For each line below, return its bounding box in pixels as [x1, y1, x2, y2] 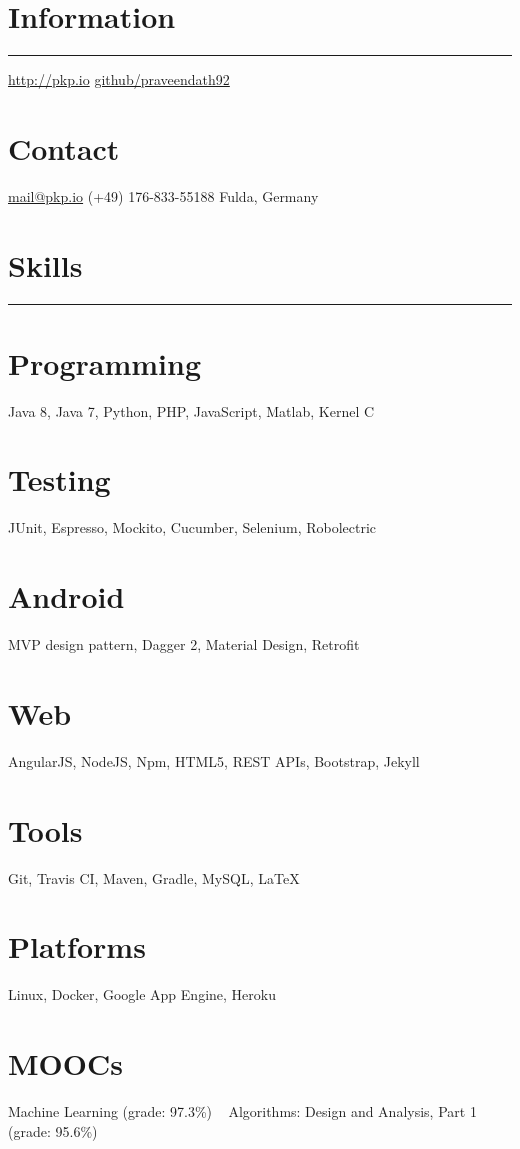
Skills [8, 244, 83, 285]
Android [8, 576, 125, 617]
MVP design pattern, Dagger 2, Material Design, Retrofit [8, 634, 360, 655]
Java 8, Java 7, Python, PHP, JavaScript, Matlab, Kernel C [8, 400, 375, 421]
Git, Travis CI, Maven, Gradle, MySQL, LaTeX [8, 867, 300, 888]
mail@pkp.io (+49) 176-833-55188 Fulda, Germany [8, 185, 319, 206]
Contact [8, 127, 120, 168]
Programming [8, 342, 201, 383]
